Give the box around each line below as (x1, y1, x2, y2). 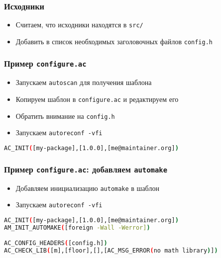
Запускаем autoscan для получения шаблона (15, 77, 152, 87)
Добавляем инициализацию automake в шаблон (15, 182, 159, 193)
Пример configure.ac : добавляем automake (4, 163, 168, 175)
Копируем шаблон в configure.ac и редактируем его (15, 93, 179, 104)
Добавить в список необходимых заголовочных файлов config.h (15, 36, 213, 46)
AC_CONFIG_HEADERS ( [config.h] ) (4, 240, 108, 247)
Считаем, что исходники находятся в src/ (15, 19, 143, 30)
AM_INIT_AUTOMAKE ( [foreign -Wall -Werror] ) (4, 224, 150, 231)
